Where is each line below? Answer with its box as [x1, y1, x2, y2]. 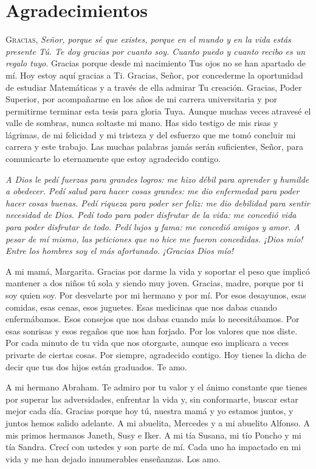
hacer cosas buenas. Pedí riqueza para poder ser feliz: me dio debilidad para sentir [5, 196, 310, 209]
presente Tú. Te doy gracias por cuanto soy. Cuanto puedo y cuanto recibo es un [5, 44, 306, 57]
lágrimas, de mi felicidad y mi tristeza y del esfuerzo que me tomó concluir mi [5, 128, 296, 141]
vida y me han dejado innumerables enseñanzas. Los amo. [5, 452, 221, 465]
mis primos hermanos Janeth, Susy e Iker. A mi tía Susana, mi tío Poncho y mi [5, 428, 301, 441]
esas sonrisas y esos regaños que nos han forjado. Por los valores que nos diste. [5, 324, 298, 337]
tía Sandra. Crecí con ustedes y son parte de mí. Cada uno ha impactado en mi [5, 440, 301, 453]
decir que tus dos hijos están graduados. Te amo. [5, 360, 187, 373]
